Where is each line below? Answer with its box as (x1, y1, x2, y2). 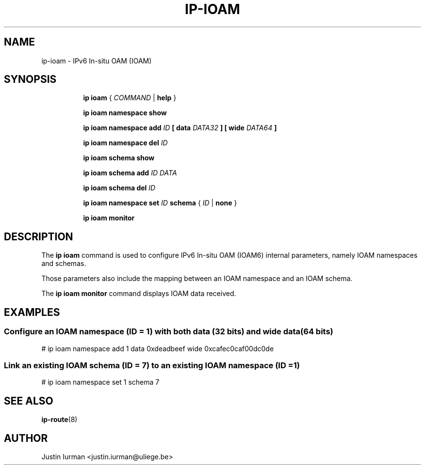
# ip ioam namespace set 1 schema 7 (41, 378, 160, 387)
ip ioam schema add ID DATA (83, 169, 177, 177)
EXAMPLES (4, 306, 60, 318)
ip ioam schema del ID (83, 184, 156, 192)
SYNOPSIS (4, 73, 57, 86)
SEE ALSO (4, 394, 53, 407)
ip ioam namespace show (83, 109, 167, 117)
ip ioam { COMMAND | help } (83, 94, 177, 102)
